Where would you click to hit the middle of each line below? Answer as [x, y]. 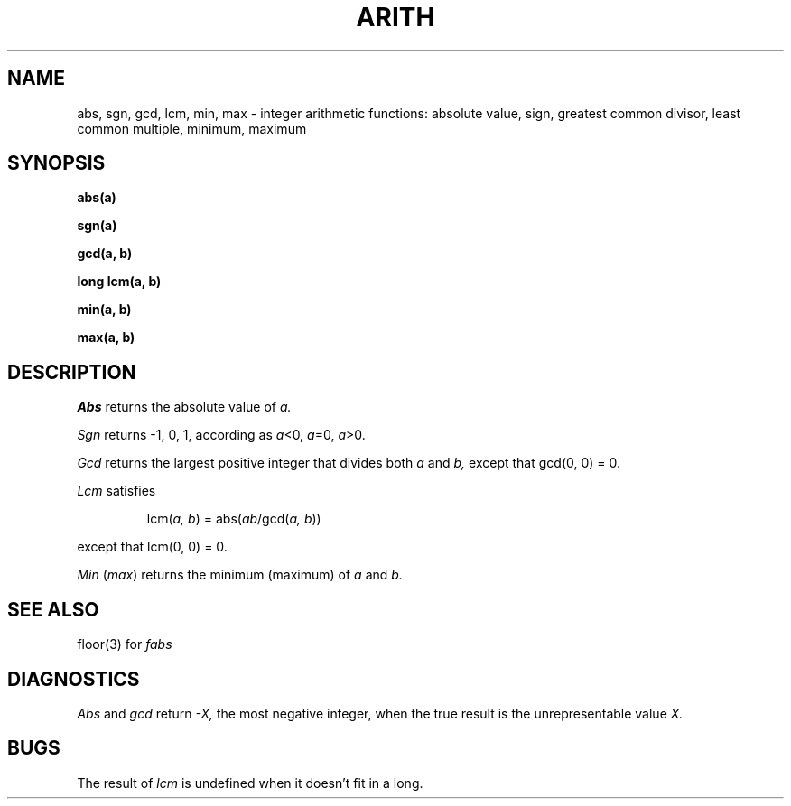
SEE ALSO [53, 609]
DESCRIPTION [72, 372]
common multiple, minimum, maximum [192, 128]
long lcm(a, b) [119, 282]
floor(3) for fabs [125, 644]
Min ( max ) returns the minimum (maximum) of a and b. [240, 575]
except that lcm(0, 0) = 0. [152, 547]
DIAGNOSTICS [74, 679]
